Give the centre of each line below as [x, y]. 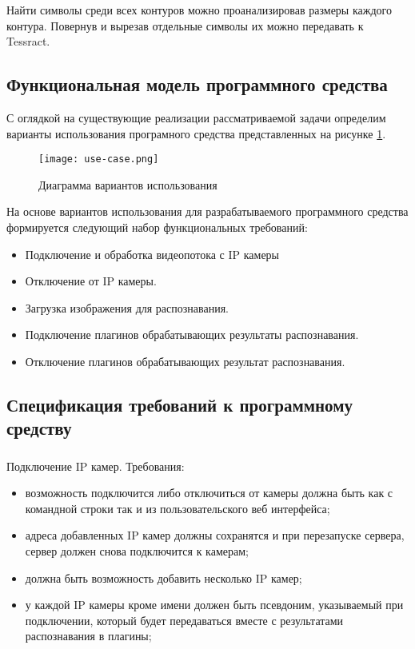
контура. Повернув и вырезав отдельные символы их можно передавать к [185, 25]
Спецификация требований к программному [180, 404]
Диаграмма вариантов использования [128, 184]
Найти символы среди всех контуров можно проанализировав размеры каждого [199, 10]
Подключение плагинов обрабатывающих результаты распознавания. [192, 334]
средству [39, 428]
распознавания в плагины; [88, 636]
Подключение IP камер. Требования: [96, 466]
